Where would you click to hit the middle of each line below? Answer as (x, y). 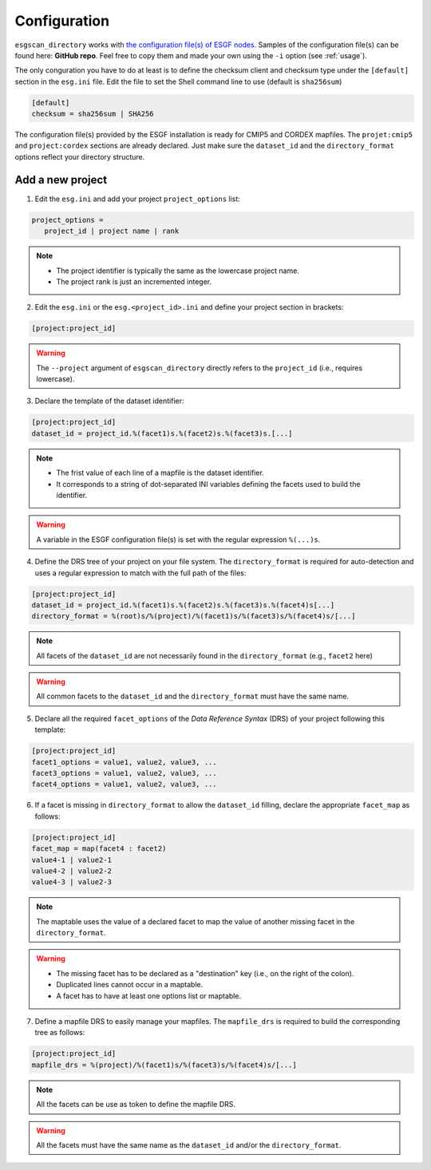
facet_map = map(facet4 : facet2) (99, 849)
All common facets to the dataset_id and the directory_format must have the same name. (193, 696)
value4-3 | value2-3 (71, 882)
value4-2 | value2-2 (71, 871)
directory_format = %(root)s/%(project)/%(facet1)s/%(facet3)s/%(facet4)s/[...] (194, 616)
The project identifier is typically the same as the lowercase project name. (178, 271)
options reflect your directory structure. (80, 156)
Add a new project (61, 180)
